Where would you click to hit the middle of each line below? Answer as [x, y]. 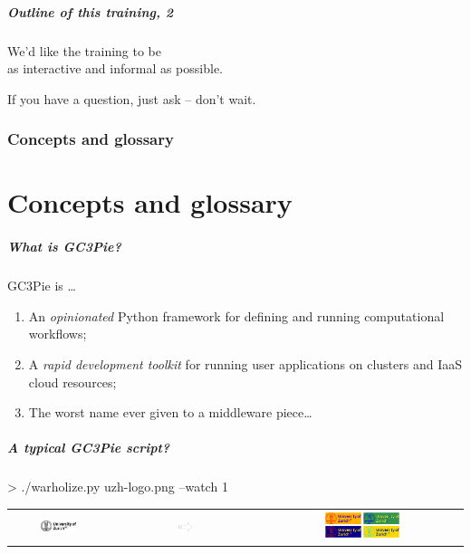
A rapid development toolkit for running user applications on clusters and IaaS [245, 363]
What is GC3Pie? [64, 247]
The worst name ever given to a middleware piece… [170, 412]
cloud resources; [72, 382]
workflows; [58, 334]
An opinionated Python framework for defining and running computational [236, 315]
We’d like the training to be [85, 50]
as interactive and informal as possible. [115, 68]
